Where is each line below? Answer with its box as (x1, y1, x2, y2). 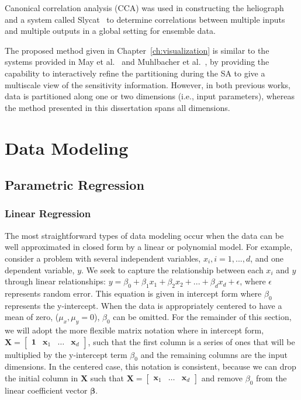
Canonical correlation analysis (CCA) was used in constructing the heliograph (5, 2, 284, 13)
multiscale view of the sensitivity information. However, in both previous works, (5, 78, 290, 91)
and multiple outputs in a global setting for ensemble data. (5, 25, 216, 37)
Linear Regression (5, 206, 91, 221)
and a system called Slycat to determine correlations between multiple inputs (5, 13, 285, 25)
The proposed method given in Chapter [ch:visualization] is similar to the (5, 44, 269, 56)
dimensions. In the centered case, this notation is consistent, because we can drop (5, 360, 296, 373)
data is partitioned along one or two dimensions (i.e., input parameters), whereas (5, 90, 295, 102)
